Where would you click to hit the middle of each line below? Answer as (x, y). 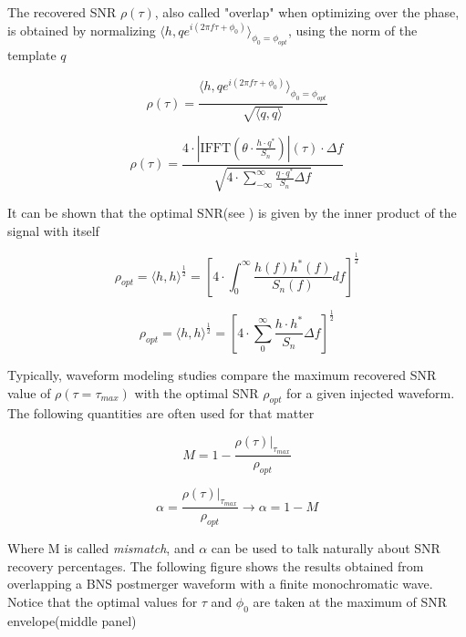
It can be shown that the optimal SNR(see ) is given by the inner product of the (232, 213)
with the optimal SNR (197, 392)
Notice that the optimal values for (103, 601)
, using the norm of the (352, 30)
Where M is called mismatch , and (101, 547)
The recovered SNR (62, 12)
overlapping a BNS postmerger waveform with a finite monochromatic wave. (220, 584)
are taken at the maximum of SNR (350, 601)
